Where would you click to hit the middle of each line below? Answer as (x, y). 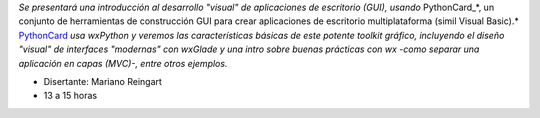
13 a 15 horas (70, 96)
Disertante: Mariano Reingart (102, 81)
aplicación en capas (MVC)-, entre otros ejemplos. (123, 63)
